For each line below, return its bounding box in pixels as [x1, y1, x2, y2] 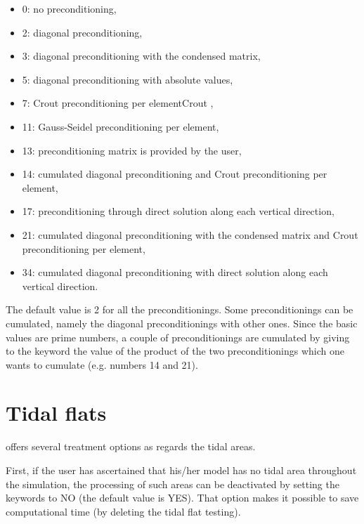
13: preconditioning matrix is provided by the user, [22, 143, 242, 157]
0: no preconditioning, [22, 1, 117, 15]
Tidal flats [6, 398, 107, 427]
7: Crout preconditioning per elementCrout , [22, 96, 214, 110]
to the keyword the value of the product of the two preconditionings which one [6, 343, 345, 358]
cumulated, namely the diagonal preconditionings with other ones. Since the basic [6, 315, 358, 330]
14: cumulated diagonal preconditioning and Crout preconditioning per [22, 166, 327, 181]
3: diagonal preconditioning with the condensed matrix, [22, 48, 261, 63]
